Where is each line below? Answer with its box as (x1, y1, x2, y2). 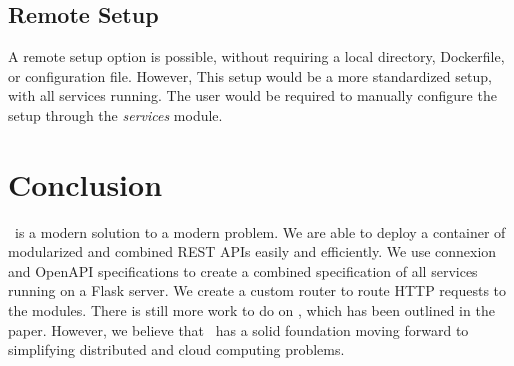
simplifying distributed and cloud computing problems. (8, 339, 345, 360)
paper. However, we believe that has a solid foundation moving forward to (8, 319, 469, 340)
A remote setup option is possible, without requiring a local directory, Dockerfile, (8, 46, 505, 67)
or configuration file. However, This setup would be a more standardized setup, (8, 65, 492, 86)
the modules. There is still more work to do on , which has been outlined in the (8, 300, 495, 321)
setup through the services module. (8, 104, 223, 125)
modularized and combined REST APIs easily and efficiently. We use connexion (8, 241, 497, 262)
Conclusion (8, 163, 163, 204)
